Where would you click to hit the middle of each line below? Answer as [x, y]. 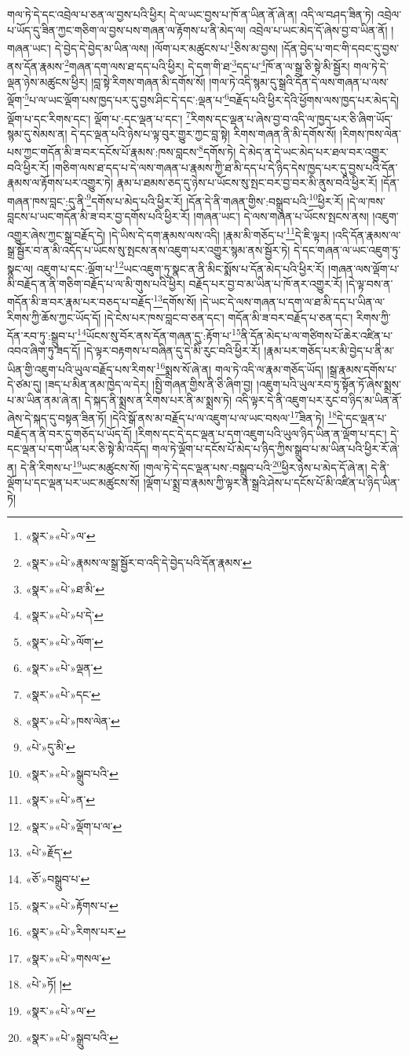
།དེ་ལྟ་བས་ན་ [369, 283]
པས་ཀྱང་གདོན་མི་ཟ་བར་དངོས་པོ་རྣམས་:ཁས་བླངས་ [103, 152]
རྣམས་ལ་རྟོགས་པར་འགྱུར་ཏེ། [60, 183]
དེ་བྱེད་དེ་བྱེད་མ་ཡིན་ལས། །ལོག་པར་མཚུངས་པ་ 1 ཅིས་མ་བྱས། [166, 47]
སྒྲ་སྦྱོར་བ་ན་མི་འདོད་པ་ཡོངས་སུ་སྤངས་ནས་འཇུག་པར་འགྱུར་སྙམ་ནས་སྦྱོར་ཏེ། [149, 249]
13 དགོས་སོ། [175, 300]
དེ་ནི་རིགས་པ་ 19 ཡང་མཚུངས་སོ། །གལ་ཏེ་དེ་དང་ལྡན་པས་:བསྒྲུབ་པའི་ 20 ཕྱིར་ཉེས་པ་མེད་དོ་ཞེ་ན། [194, 466]
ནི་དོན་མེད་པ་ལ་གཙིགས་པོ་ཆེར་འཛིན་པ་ [317, 335]
